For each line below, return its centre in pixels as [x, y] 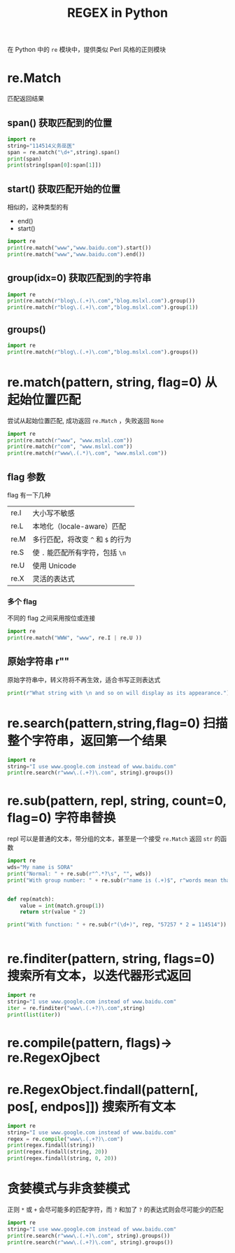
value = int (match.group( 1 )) [62, 906]
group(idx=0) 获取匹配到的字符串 [79, 278]
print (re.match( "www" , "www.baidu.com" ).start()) [79, 248]
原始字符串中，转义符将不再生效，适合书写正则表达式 [84, 679]
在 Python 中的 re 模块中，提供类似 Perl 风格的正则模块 [87, 50]
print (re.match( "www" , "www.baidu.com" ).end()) [76, 254]
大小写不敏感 [54, 513]
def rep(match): [31, 899]
